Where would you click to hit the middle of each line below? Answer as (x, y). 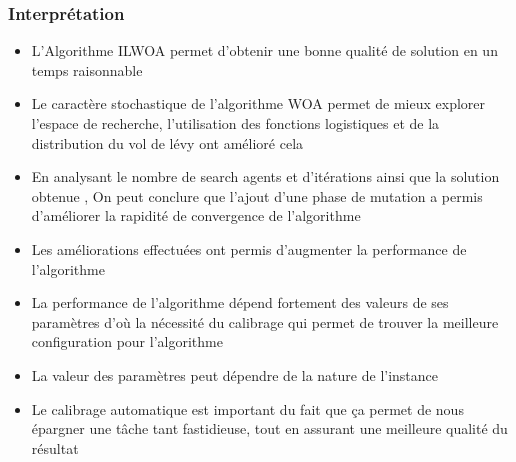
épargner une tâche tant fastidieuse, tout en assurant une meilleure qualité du (269, 428)
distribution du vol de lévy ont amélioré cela (167, 142)
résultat (55, 447)
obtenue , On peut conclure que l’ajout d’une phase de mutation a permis (257, 195)
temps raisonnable (87, 69)
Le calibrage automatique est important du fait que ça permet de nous (247, 408)
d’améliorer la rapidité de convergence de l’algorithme (196, 215)
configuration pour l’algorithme (127, 341)
